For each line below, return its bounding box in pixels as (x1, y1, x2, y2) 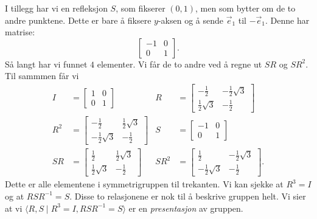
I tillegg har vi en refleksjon (5, 2, 108, 14)
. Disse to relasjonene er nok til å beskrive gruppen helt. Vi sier (69, 189, 306, 202)
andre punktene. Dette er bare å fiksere (5, 13, 152, 26)
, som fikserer (116, 2, 165, 14)
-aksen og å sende (158, 13, 223, 26)
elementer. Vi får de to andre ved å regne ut (97, 57, 262, 70)
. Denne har (265, 13, 310, 26)
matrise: (5, 26, 35, 38)
